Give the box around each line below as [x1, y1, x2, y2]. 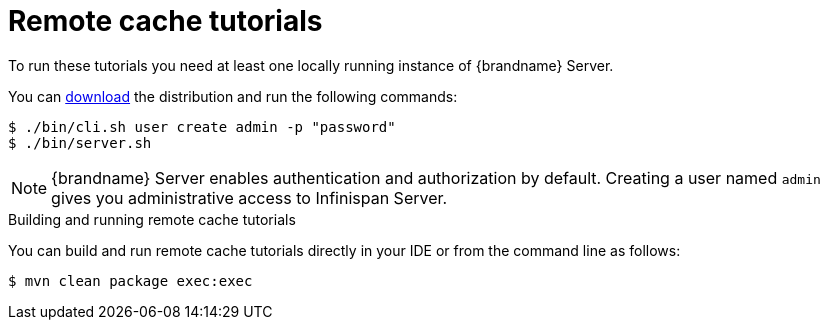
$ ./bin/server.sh [8, 134, 152, 151]
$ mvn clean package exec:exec [8, 272, 253, 289]
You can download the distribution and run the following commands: [8, 87, 458, 105]
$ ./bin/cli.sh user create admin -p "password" [8, 118, 396, 135]
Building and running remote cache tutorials [8, 210, 296, 228]
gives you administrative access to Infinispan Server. [51, 187, 448, 208]
